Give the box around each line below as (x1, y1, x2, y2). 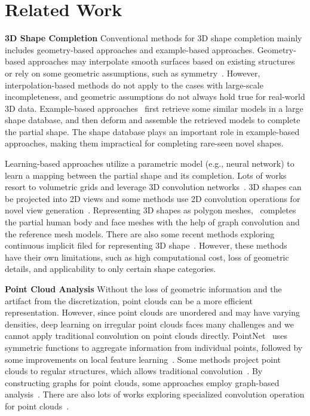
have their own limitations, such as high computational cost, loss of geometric (5, 250, 289, 263)
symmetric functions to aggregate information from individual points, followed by (5, 341, 303, 353)
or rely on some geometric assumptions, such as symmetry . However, (5, 66, 260, 79)
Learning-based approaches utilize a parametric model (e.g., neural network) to (5, 157, 294, 170)
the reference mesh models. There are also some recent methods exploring (5, 227, 275, 240)
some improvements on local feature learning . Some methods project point (5, 353, 281, 365)
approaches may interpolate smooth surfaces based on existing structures (27, 55, 295, 68)
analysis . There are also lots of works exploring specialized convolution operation (5, 388, 305, 400)
